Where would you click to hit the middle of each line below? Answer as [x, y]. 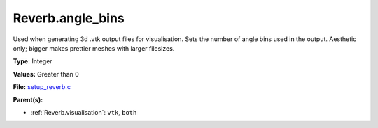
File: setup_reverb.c [42, 87]
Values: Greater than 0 [46, 74]
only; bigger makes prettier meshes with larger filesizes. [94, 48]
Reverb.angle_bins [69, 18]
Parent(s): [28, 99]
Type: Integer [33, 61]
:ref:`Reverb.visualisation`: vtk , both [84, 112]
